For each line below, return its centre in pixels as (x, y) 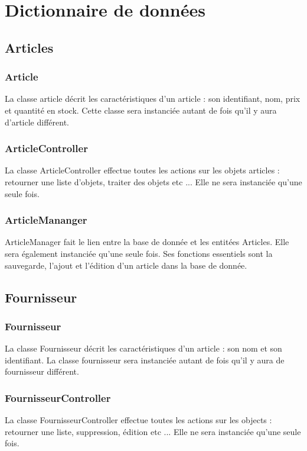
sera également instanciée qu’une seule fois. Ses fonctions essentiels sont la (139, 253)
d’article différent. (37, 122)
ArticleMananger (46, 220)
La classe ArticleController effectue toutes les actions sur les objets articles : (142, 170)
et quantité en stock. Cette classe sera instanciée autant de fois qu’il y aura (141, 110)
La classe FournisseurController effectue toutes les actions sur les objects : (138, 420)
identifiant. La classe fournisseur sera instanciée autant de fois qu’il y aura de (145, 360)
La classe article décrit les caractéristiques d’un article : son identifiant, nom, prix (153, 99)
